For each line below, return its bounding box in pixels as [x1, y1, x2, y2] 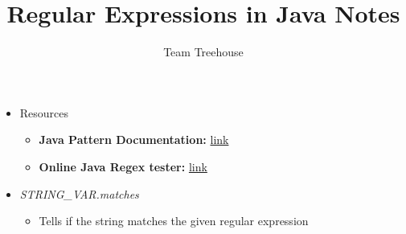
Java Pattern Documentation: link [39, 131, 229, 148]
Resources [19, 104, 69, 121]
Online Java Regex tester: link [39, 158, 207, 174]
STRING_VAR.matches [19, 185, 139, 202]
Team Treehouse [163, 43, 244, 60]
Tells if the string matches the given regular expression [39, 212, 309, 229]
